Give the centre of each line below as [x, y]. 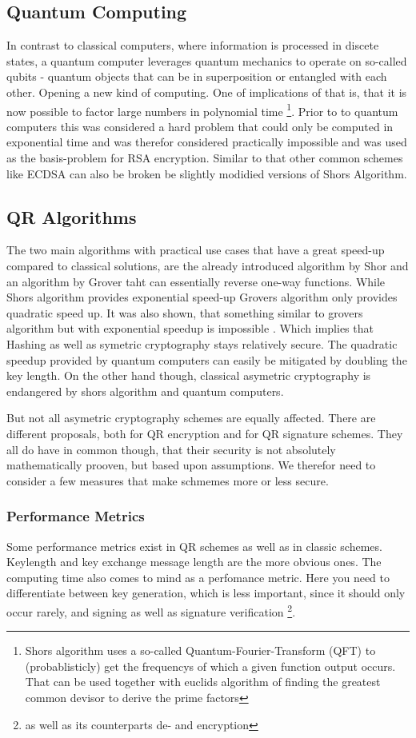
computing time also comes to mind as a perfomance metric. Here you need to [198, 577]
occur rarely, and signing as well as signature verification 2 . [151, 610]
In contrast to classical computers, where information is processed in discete [193, 45]
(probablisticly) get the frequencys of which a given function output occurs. [210, 666]
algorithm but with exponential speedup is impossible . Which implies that [190, 328]
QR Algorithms [72, 216]
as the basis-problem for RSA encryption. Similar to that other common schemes [205, 158]
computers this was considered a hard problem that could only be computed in [200, 126]
